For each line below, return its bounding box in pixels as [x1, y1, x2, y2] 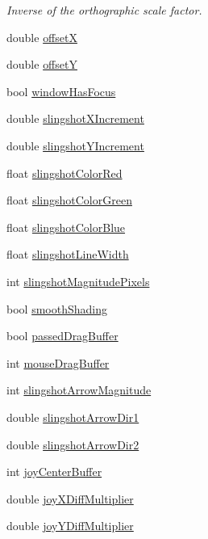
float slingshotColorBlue [6, 218, 126, 235]
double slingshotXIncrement [6, 110, 144, 127]
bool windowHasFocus [6, 82, 116, 99]
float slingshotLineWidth [6, 246, 129, 263]
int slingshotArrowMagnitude [6, 381, 152, 398]
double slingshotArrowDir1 [6, 408, 139, 425]
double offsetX [6, 28, 77, 45]
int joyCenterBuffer [6, 463, 102, 480]
